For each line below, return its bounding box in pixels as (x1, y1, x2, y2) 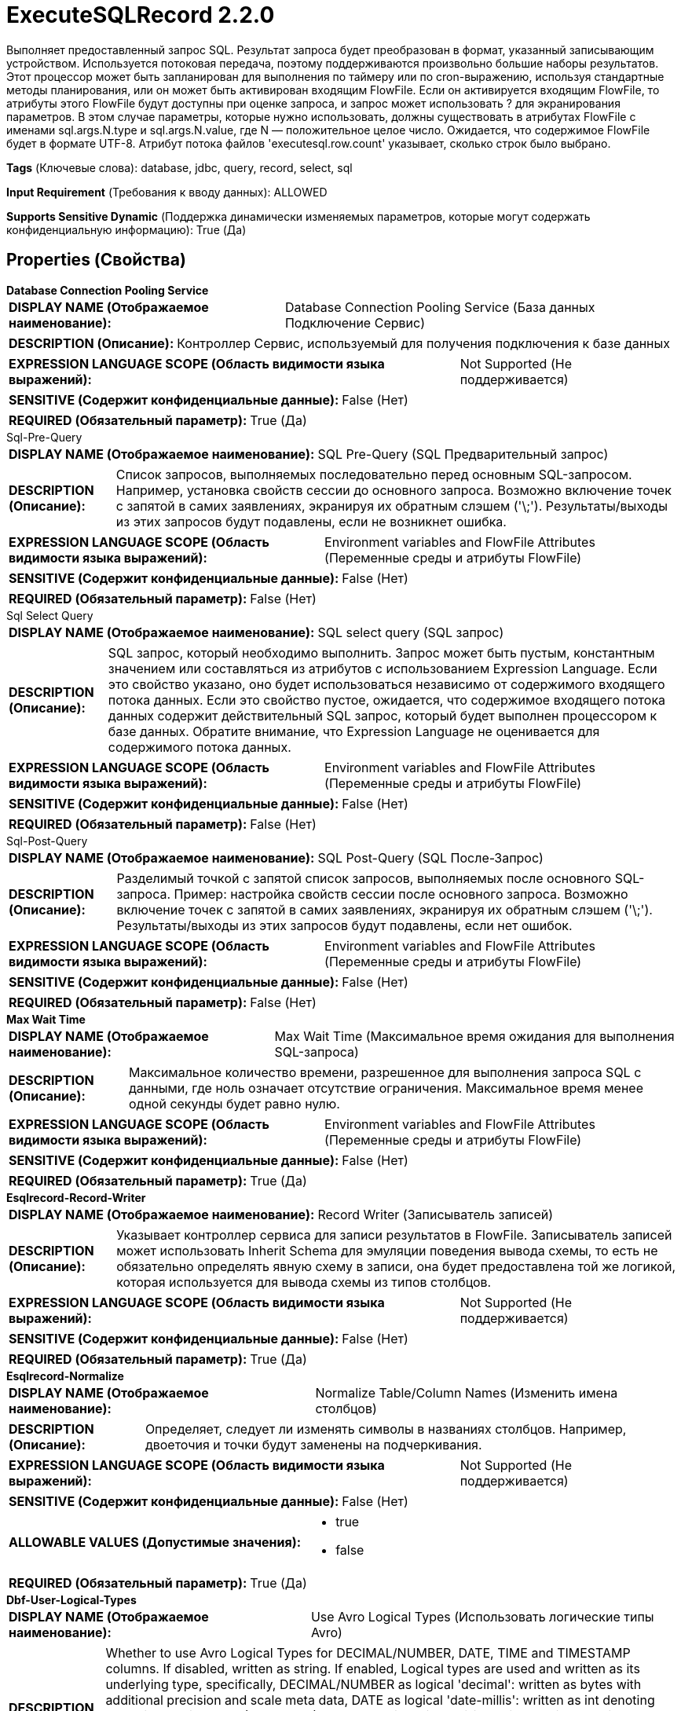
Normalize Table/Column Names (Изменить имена (315, 1384, 618, 1401)
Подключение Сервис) (284, 314, 425, 331)
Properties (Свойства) (6, 250, 186, 270)
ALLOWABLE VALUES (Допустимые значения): (9, 1533, 302, 1550)
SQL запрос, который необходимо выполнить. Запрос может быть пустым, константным (108, 644, 655, 661)
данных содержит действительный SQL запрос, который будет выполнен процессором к (108, 707, 657, 724)
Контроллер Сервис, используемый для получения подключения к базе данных (177, 335, 671, 351)
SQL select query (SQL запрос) (317, 624, 504, 640)
